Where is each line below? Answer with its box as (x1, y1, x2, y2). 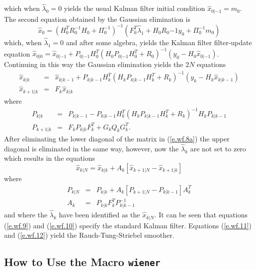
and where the (4, 209, 48, 220)
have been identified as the (59, 209, 140, 220)
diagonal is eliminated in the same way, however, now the (4, 143, 179, 153)
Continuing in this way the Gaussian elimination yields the (4, 59, 183, 69)
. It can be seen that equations (154, 209, 248, 220)
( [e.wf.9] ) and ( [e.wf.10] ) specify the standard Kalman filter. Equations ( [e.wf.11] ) (4, 220, 252, 230)
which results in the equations (4, 153, 95, 163)
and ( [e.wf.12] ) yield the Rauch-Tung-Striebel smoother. (4, 230, 174, 240)
